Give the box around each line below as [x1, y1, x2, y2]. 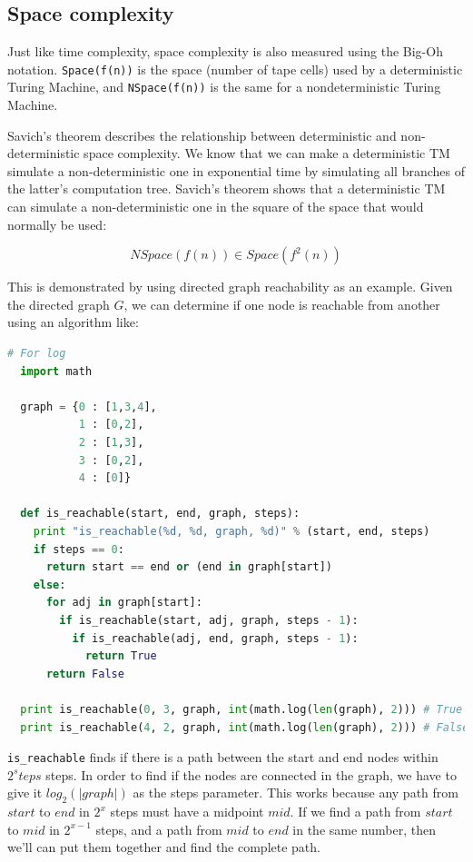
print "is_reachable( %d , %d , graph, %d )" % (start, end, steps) [33, 524, 430, 538]
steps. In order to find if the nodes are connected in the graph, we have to [45, 765, 457, 784]
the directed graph [7, 294, 110, 313]
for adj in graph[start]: [45, 596, 202, 609]
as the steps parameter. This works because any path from [133, 783, 458, 802]
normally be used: [7, 214, 107, 233]
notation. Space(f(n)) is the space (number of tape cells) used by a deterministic [7, 59, 463, 78]
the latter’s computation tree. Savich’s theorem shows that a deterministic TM [7, 179, 446, 198]
